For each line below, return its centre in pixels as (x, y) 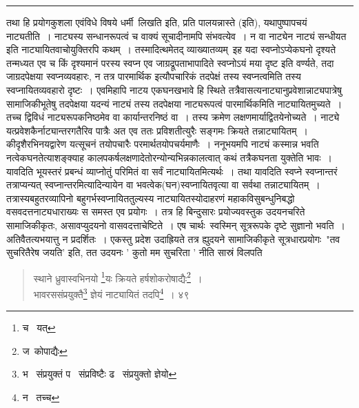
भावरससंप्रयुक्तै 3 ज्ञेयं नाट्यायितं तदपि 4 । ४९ (111, 293)
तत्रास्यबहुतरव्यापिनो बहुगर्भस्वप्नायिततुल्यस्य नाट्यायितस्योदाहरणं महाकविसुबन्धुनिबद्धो (151, 198)
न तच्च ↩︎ (41, 397)
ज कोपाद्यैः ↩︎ (45, 350)
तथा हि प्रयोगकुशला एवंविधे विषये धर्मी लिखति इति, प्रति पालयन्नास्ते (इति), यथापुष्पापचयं (157, 22)
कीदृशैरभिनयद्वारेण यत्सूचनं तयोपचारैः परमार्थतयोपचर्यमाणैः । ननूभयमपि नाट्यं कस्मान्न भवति (163, 144)
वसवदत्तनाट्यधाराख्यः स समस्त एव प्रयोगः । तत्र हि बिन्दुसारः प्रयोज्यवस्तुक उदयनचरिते (156, 212)
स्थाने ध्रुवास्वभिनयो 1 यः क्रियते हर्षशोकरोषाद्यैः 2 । (118, 277)
